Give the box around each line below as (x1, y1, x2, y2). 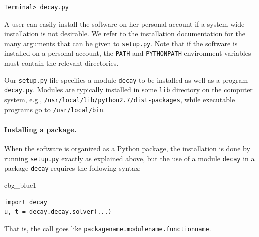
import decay (4, 198, 47, 206)
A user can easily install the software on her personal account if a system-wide (4, 18, 245, 29)
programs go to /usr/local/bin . (4, 104, 105, 114)
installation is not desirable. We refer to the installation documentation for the (4, 28, 245, 39)
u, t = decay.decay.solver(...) (4, 208, 112, 216)
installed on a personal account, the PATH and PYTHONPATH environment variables (4, 48, 251, 58)
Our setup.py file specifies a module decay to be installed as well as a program (4, 74, 248, 85)
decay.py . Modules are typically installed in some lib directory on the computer (4, 84, 253, 95)
